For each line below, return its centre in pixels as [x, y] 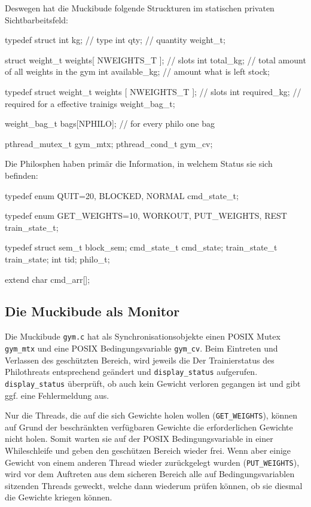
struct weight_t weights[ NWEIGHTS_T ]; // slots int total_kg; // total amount [155, 59]
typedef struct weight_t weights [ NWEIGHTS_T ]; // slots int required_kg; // [153, 91]
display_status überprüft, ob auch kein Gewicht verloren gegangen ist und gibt [153, 383]
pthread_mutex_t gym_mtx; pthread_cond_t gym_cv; [109, 143]
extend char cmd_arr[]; [48, 279]
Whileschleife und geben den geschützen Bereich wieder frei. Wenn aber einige [148, 450]
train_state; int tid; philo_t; [57, 259]
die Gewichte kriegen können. [59, 497]
